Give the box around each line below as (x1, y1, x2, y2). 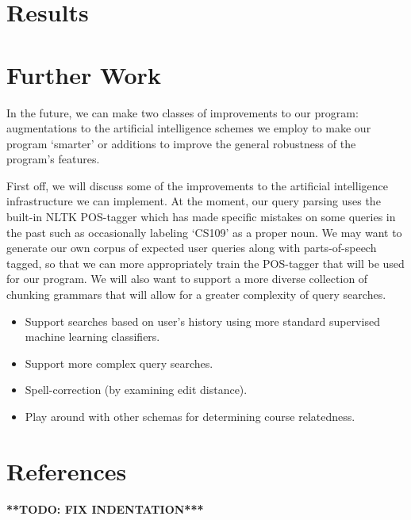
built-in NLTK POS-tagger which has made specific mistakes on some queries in (6, 208, 396, 225)
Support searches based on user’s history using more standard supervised (25, 312, 380, 329)
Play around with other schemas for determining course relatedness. (25, 408, 355, 424)
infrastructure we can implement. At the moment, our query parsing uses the (6, 193, 381, 209)
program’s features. (6, 151, 100, 167)
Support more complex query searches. (25, 354, 213, 371)
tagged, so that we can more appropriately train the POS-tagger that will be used (6, 254, 405, 271)
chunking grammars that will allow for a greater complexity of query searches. (6, 286, 386, 303)
